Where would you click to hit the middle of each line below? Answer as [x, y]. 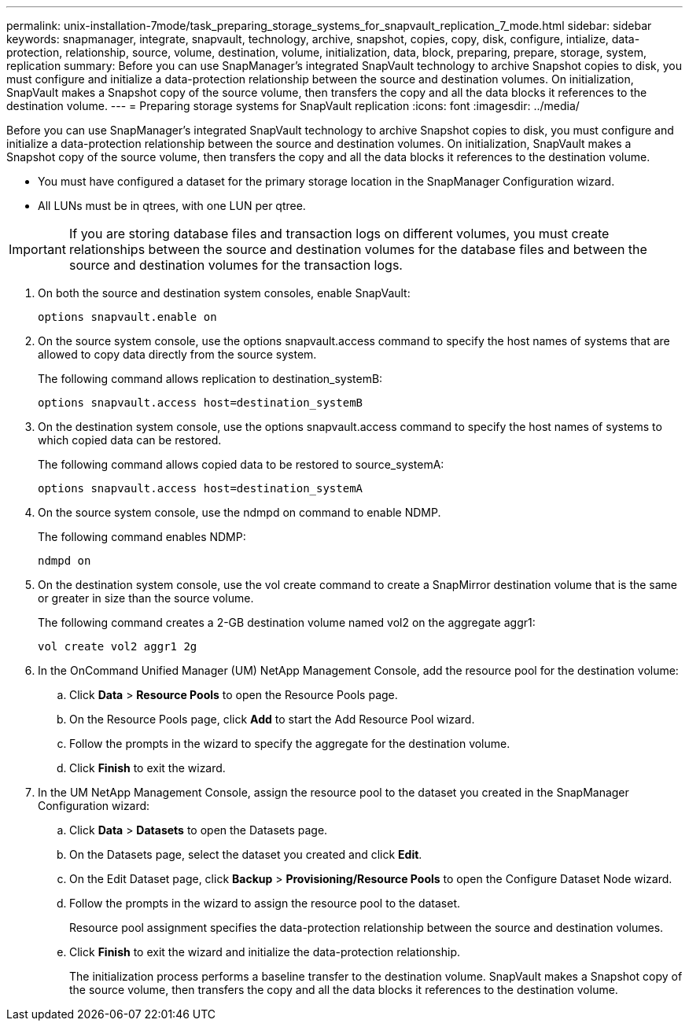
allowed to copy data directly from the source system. [177, 354]
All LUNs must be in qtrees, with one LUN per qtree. [172, 206]
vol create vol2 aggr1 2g [118, 646]
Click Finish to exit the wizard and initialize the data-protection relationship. [265, 952]
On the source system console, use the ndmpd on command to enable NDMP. [239, 512]
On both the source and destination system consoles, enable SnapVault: [224, 293]
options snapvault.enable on [127, 317]
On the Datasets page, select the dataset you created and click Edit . [246, 854]
